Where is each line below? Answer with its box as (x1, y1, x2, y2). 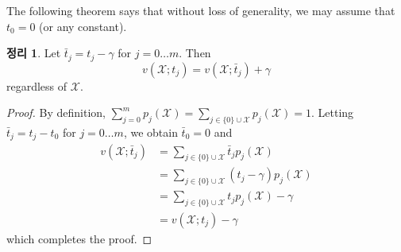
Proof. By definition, (6, 104, 106, 121)
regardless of (6, 77, 67, 94)
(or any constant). (39, 17, 127, 34)
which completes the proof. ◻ (6, 231, 152, 246)
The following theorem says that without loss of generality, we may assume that (6, 2, 395, 18)
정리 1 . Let (6, 45, 61, 61)
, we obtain (123, 124, 178, 141)
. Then (179, 45, 211, 61)
